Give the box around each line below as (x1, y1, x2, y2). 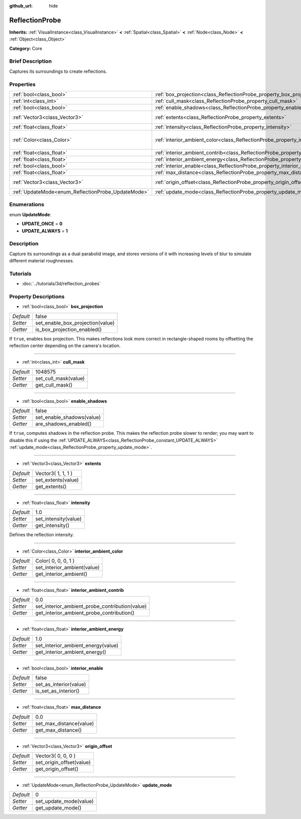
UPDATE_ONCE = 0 (22, 221, 63, 227)
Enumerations (9, 201, 45, 208)
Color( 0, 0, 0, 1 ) (35, 557, 75, 564)
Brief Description (9, 58, 52, 65)
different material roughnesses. (9, 258, 74, 264)
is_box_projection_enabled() (35, 326, 102, 333)
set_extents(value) (35, 476, 79, 483)
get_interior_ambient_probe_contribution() (35, 609, 135, 616)
